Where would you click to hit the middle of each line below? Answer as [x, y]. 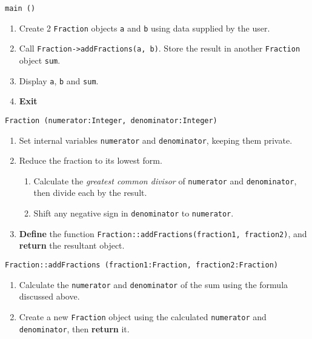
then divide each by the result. [90, 193]
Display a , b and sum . [59, 80]
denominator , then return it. [74, 328]
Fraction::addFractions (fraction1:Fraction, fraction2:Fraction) [142, 265]
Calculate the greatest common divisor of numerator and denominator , [165, 180]
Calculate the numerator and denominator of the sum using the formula [154, 284]
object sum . [40, 60]
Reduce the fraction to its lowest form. [91, 160]
